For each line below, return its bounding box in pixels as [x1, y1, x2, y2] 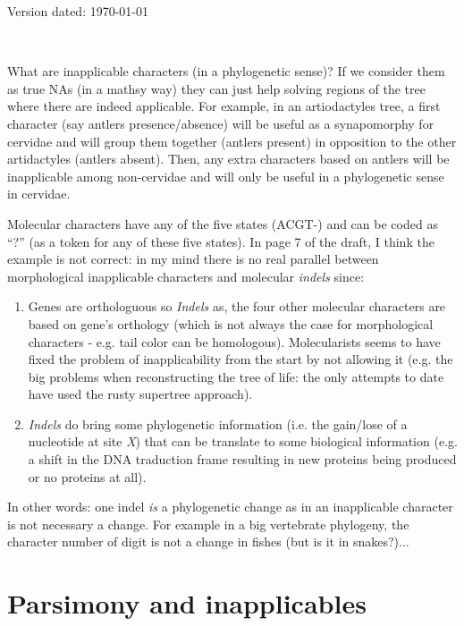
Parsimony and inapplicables [7, 585, 367, 622]
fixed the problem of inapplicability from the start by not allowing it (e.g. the [28, 350, 453, 368]
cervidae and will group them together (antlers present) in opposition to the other [7, 131, 457, 150]
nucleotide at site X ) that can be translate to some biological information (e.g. [28, 432, 458, 451]
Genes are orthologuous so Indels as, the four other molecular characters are [28, 297, 446, 316]
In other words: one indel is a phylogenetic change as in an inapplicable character [7, 497, 453, 516]
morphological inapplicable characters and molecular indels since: [7, 266, 365, 285]
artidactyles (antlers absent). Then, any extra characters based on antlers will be [7, 149, 450, 168]
